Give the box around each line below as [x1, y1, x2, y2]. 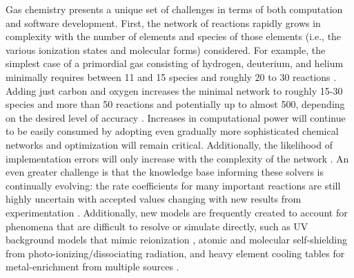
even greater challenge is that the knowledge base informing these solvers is [6, 165, 324, 179]
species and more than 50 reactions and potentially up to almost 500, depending [6, 97, 345, 111]
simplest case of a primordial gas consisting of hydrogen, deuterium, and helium [6, 56, 344, 71]
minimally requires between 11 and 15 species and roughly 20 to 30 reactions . [6, 69, 337, 84]
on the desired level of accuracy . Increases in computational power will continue [6, 110, 346, 124]
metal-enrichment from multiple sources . [6, 259, 179, 274]
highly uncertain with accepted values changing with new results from [6, 192, 302, 206]
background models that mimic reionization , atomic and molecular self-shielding [6, 232, 348, 247]
